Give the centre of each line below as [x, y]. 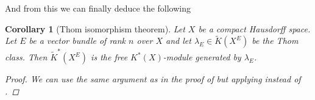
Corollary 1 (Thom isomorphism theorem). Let [95, 28]
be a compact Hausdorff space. [254, 28]
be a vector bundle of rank [77, 41]
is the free [109, 57]
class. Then [26, 57]
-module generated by [202, 57]
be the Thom [275, 41]
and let [179, 41]
